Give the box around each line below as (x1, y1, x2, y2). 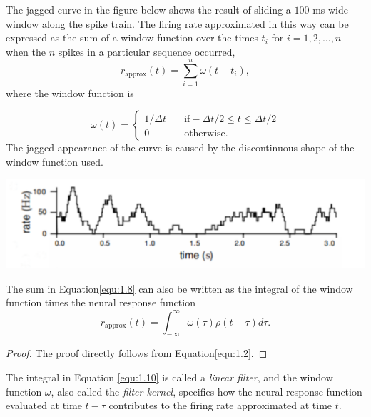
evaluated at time (6, 398, 82, 413)
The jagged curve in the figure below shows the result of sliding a (6, 2, 291, 16)
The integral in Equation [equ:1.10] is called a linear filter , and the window (6, 369, 333, 384)
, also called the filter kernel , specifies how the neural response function (51, 383, 362, 398)
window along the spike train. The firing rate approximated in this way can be (6, 16, 349, 31)
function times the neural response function (6, 295, 195, 310)
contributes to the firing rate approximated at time (108, 398, 332, 413)
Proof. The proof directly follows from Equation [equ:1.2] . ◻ (6, 346, 268, 361)
